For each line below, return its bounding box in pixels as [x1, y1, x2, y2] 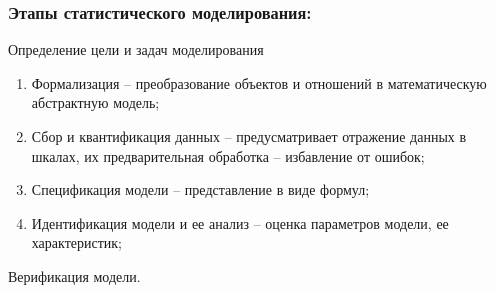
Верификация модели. [8, 265, 141, 286]
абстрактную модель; [31, 92, 160, 113]
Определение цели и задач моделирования [8, 39, 264, 60]
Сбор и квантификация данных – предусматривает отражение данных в [31, 126, 467, 146]
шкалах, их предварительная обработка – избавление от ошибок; [31, 145, 425, 166]
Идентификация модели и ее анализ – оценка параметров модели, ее [31, 212, 449, 233]
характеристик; [31, 232, 122, 253]
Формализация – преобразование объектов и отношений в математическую [31, 72, 487, 93]
